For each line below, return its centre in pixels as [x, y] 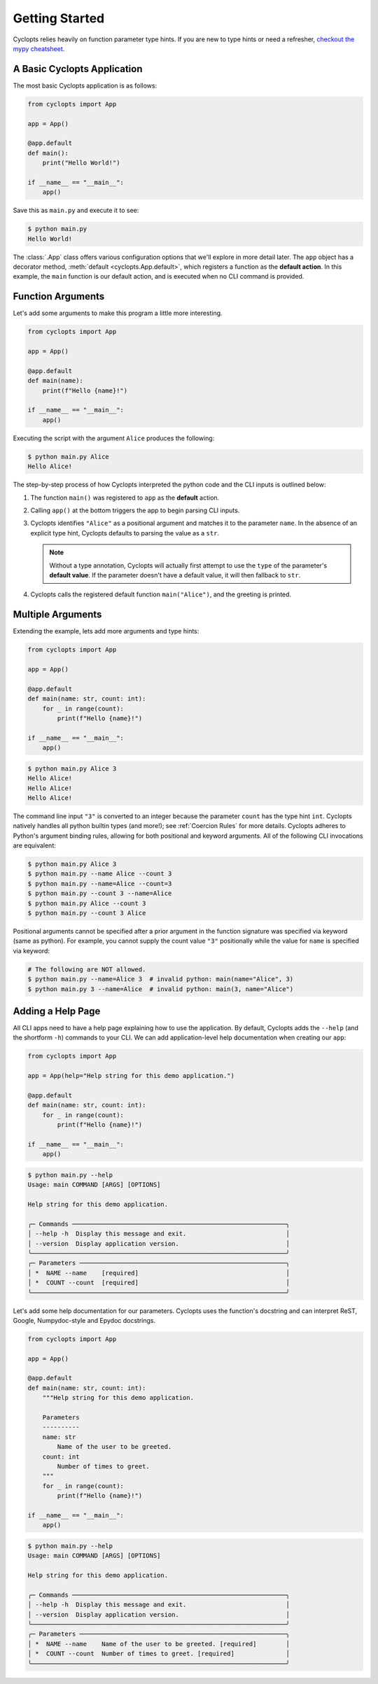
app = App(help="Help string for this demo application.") [131, 1076]
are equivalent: [34, 845]
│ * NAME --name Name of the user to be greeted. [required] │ [159, 1644]
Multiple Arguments [57, 615]
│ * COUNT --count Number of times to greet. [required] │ [159, 1654]
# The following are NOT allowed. [87, 969]
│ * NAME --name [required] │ [159, 1273]
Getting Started [59, 18]
